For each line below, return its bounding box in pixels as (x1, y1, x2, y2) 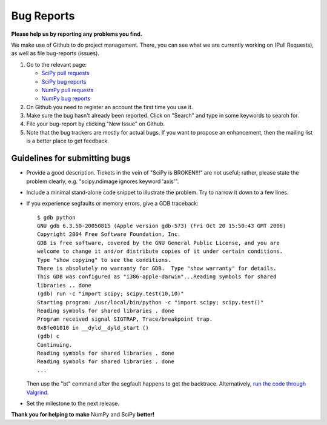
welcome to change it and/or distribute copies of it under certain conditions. (37, 248, 283, 255)
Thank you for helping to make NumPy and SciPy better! (11, 411, 154, 418)
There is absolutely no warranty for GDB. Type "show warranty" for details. (37, 265, 277, 272)
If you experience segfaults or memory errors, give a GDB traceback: (26, 200, 199, 207)
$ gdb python (37, 214, 76, 221)
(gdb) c (37, 333, 60, 340)
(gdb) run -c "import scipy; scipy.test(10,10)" (37, 290, 184, 297)
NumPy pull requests (41, 86, 94, 93)
